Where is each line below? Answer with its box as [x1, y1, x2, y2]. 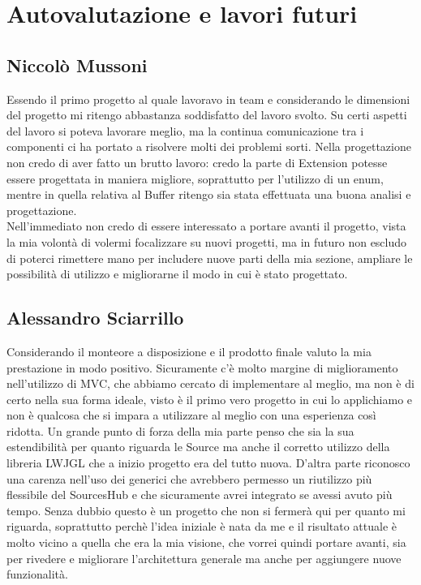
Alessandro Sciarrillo [6, 305, 184, 330]
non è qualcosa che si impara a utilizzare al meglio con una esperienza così [6, 406, 376, 424]
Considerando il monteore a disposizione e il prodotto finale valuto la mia [6, 342, 372, 359]
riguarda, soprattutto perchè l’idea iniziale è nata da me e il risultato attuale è [6, 518, 397, 535]
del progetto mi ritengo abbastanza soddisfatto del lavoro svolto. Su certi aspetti [6, 106, 407, 123]
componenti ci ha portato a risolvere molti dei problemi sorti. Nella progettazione [6, 138, 411, 155]
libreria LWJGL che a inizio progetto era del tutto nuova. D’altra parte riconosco [6, 454, 410, 471]
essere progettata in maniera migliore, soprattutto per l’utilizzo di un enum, [6, 170, 384, 187]
